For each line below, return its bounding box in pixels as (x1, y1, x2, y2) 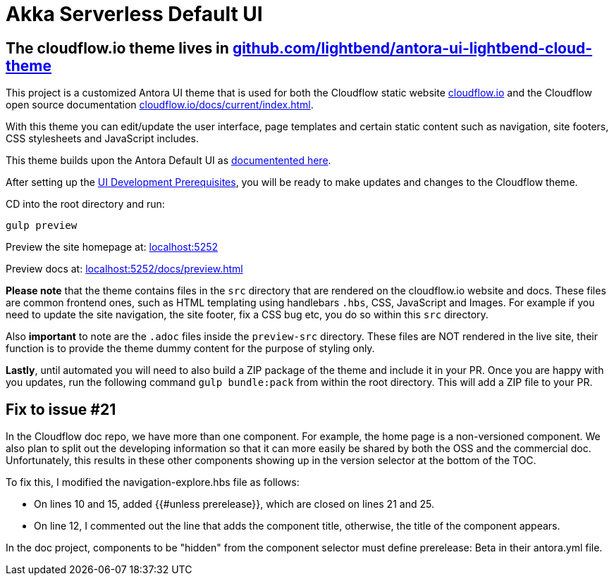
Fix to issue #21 (6, 400, 116, 418)
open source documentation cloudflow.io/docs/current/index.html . (6, 99, 314, 111)
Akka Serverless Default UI (6, 2, 263, 26)
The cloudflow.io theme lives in (6, 39, 229, 57)
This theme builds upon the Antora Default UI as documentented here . (6, 154, 331, 167)
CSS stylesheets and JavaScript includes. (6, 132, 199, 145)
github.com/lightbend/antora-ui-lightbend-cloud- (232, 39, 593, 57)
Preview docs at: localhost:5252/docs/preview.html (6, 263, 243, 275)
